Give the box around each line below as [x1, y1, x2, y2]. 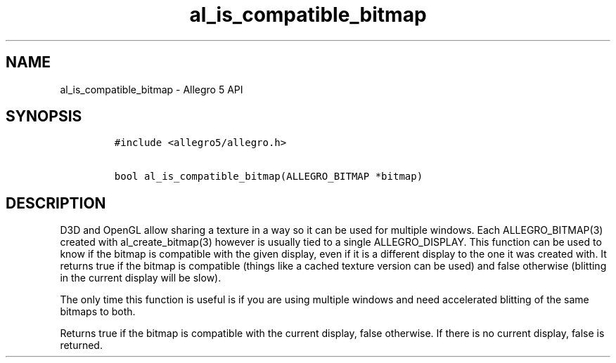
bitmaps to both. [60, 305, 136, 318]
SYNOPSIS [6, 107, 82, 126]
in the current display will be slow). [60, 272, 222, 284]
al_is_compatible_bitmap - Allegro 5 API [60, 83, 243, 95]
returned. [60, 339, 103, 352]
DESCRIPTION [6, 194, 106, 212]
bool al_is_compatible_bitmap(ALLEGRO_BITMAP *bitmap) [114, 171, 423, 183]
